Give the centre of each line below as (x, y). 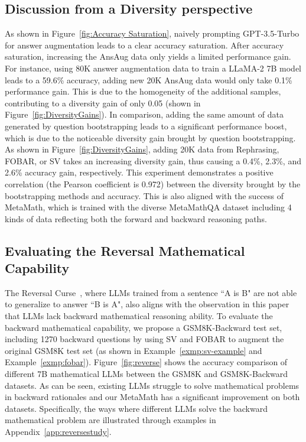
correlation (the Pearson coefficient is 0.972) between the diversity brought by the (153, 183)
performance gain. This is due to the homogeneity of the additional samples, (143, 91)
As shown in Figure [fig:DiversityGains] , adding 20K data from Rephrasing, (142, 149)
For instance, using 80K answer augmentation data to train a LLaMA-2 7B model (153, 68)
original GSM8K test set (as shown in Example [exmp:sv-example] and (134, 350)
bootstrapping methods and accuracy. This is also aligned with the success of (144, 195)
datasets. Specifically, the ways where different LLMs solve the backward (136, 408)
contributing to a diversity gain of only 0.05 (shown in (103, 103)
